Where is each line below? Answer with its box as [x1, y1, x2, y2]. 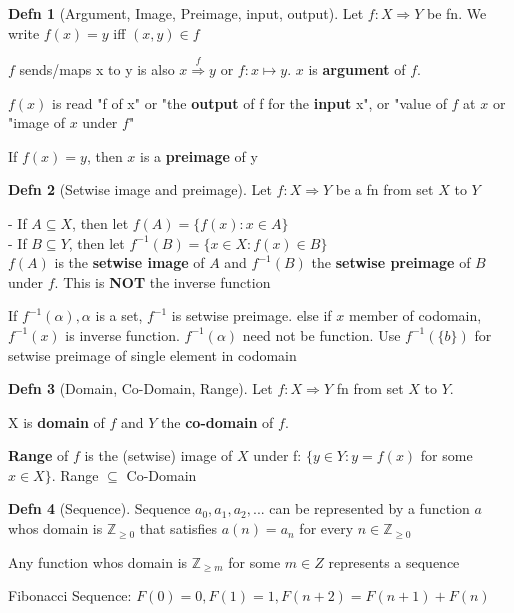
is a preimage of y [140, 145, 258, 166]
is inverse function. [65, 324, 180, 345]
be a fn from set [335, 179, 434, 200]
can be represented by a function [269, 498, 470, 519]
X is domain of [8, 411, 105, 432]
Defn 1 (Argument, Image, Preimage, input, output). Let [8, 3, 364, 23]
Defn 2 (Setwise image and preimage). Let [8, 179, 272, 200]
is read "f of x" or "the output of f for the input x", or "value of [52, 92, 447, 113]
